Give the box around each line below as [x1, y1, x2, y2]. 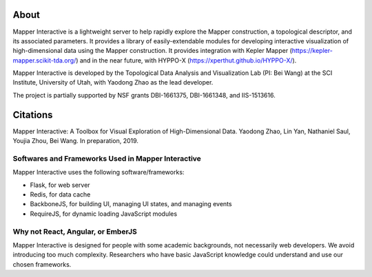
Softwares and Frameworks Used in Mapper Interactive [12, 153, 201, 163]
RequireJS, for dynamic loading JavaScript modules [30, 210, 178, 218]
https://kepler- [291, 47, 333, 55]
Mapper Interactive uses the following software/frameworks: [12, 168, 185, 177]
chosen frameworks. [12, 260, 72, 268]
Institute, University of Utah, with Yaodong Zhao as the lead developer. [12, 78, 214, 87]
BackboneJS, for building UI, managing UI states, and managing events [30, 200, 232, 208]
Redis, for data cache [30, 190, 91, 199]
